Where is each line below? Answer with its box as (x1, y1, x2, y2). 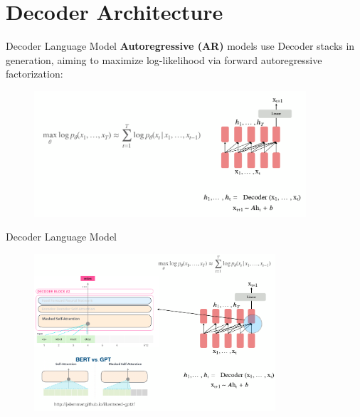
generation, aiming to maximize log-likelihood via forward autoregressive (6, 52, 322, 67)
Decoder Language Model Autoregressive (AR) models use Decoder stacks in (6, 38, 355, 53)
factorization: (6, 66, 63, 81)
